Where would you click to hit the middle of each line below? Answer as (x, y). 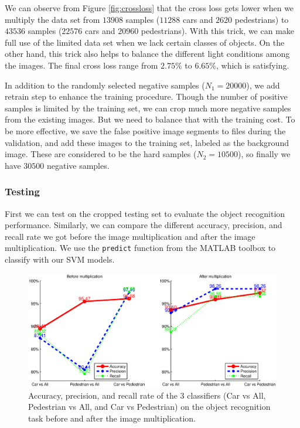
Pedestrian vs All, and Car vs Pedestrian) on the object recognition (149, 407)
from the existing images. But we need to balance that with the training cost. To (150, 119)
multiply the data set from (52, 19)
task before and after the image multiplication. (112, 418)
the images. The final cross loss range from (81, 65)
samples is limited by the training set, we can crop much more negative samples (148, 108)
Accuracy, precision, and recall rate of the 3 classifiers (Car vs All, (147, 395)
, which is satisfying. (253, 65)
